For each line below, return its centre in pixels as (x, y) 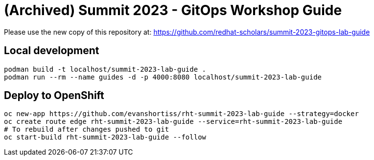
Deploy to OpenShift (54, 96)
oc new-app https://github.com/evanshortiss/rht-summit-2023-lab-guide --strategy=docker (181, 114)
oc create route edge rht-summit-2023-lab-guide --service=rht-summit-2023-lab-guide (173, 122)
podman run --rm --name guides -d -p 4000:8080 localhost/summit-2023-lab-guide (163, 77)
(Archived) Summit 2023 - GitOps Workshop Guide (173, 10)
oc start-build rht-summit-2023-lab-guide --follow (105, 137)
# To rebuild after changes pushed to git (87, 130)
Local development (52, 51)
